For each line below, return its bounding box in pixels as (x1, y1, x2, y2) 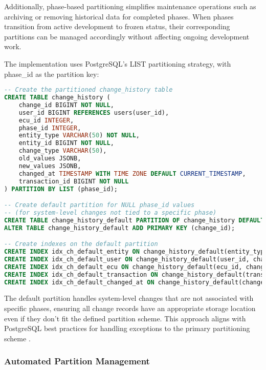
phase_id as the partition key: (4, 68, 99, 79)
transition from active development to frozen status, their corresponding (4, 21, 230, 32)
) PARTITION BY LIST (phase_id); (4, 185, 118, 193)
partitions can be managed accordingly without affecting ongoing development (4, 31, 250, 42)
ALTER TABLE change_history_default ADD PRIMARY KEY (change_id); (4, 224, 235, 232)
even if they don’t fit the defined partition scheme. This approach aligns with (4, 313, 246, 323)
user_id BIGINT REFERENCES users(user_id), (18, 109, 169, 116)
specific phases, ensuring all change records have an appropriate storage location (4, 303, 256, 314)
